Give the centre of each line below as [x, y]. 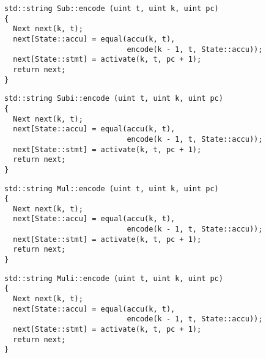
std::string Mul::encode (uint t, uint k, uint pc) [112, 188]
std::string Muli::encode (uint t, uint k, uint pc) [114, 278]
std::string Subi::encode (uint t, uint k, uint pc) [114, 99]
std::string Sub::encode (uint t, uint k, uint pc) [112, 9]
